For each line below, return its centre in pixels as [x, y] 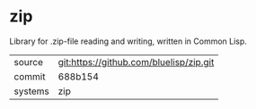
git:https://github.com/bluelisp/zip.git [136, 62]
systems [31, 91]
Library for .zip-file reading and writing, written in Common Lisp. [128, 41]
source [28, 62]
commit [30, 76]
